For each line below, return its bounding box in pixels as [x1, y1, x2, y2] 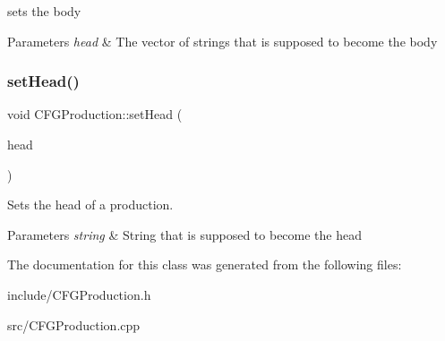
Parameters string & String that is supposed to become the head [7, 225, 363, 243]
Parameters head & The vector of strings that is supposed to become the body [7, 31, 438, 50]
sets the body [7, 2, 81, 20]
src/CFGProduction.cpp [7, 315, 141, 334]
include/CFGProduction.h [7, 285, 151, 303]
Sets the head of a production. [7, 195, 174, 214]
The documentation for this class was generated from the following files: [7, 255, 402, 274]
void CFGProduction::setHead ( [7, 105, 183, 124]
